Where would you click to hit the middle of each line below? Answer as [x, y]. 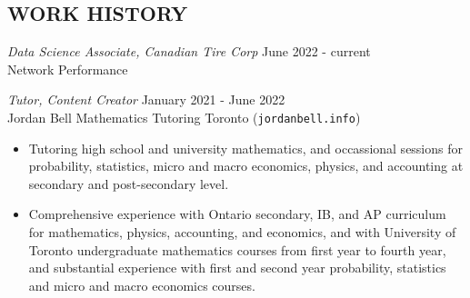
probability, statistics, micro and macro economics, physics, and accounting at [246, 166]
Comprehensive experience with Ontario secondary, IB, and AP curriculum [237, 214]
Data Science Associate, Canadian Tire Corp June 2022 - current [189, 51]
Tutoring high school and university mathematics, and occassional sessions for [245, 148]
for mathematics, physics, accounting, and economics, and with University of [242, 232]
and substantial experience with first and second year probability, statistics [237, 268]
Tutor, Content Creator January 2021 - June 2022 [146, 99]
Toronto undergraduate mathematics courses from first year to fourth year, [237, 249]
